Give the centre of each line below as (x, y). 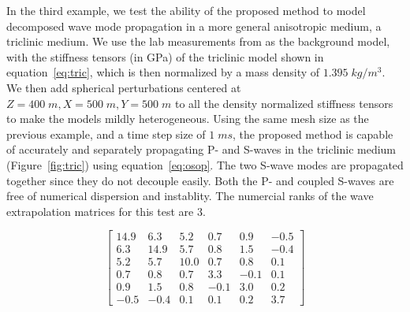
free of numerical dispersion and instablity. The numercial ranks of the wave (190, 196)
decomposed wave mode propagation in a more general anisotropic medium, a (194, 26)
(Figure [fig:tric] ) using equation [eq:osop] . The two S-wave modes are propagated (205, 164)
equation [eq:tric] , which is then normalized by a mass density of (163, 72)
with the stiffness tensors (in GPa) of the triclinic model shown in (165, 56)
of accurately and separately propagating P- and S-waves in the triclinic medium (201, 149)
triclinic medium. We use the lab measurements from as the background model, (198, 41)
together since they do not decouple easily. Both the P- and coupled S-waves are (200, 180)
